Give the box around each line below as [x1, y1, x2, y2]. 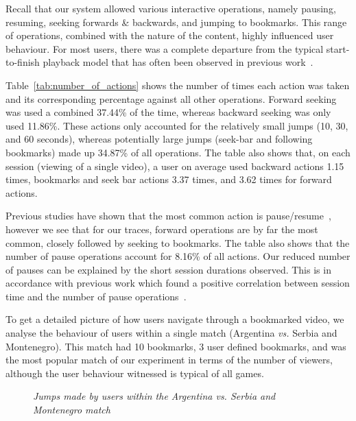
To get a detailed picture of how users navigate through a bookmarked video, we [5, 312, 344, 326]
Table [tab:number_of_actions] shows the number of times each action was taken [5, 77, 350, 92]
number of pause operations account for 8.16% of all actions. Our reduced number [5, 249, 351, 263]
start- [326, 41, 350, 56]
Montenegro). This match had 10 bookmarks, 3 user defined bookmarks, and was [5, 339, 346, 353]
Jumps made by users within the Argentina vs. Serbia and [33, 389, 276, 403]
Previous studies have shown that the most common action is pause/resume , [5, 208, 331, 223]
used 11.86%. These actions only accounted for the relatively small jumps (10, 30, [5, 118, 348, 132]
